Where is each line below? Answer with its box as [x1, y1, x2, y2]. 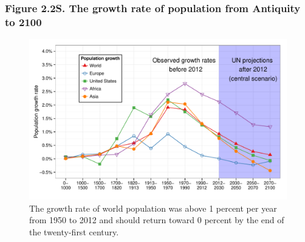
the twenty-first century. [29, 225, 119, 238]
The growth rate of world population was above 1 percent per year [29, 201, 277, 214]
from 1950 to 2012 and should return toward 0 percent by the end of [29, 213, 284, 226]
